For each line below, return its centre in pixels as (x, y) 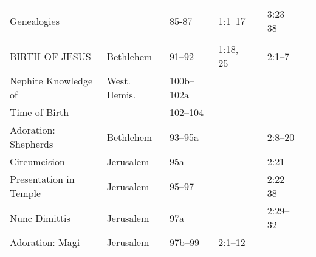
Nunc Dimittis (40, 218)
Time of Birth (39, 112)
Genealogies (35, 21)
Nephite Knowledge (51, 81)
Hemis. (121, 94)
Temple (26, 193)
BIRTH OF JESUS (50, 56)
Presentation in (42, 179)
